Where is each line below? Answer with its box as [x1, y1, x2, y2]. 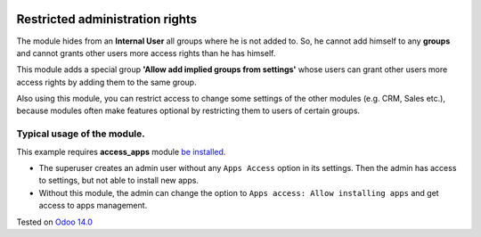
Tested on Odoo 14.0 [16, 217, 93, 227]
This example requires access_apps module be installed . [16, 146, 226, 157]
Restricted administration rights [16, 12, 198, 27]
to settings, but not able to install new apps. [38, 175, 200, 186]
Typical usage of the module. [16, 127, 146, 140]
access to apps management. [38, 200, 148, 211]
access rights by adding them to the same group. [16, 77, 197, 87]
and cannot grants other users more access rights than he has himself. [16, 47, 276, 58]
